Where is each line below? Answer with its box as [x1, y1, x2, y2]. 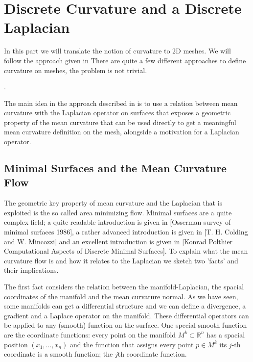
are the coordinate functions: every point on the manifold [4, 329, 176, 339]
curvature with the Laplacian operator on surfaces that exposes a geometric [4, 107, 231, 118]
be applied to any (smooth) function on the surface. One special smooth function [4, 320, 247, 330]
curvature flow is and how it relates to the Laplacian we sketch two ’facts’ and [4, 255, 238, 265]
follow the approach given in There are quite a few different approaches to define [4, 55, 246, 65]
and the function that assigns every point [70, 339, 194, 349]
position [4, 339, 28, 349]
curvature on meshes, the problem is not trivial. [4, 65, 147, 75]
